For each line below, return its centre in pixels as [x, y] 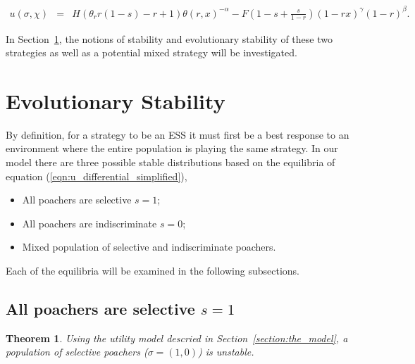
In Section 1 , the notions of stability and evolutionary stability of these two [169, 38]
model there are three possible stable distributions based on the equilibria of [171, 162]
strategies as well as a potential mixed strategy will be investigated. [151, 52]
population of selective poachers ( [77, 352]
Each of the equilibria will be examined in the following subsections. [153, 270]
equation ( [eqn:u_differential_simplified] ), [97, 176]
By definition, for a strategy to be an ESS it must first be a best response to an [178, 134]
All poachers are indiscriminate [89, 223]
